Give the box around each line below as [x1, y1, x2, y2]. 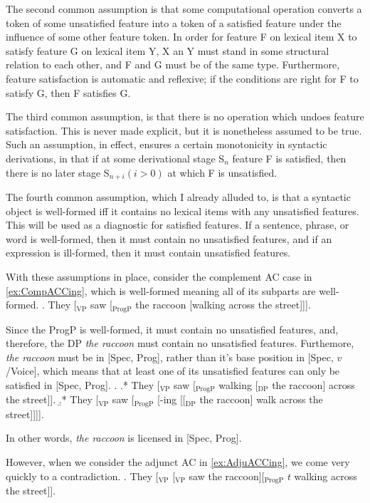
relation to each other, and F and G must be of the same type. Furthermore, [6, 57, 340, 72]
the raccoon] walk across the [199, 392, 323, 407]
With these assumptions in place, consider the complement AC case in [6, 269, 312, 284]
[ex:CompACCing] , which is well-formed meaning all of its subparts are [6, 283, 316, 298]
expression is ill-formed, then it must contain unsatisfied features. [6, 245, 291, 260]
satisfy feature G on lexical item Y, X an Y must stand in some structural [6, 43, 329, 58]
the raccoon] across [272, 377, 355, 392]
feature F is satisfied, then [232, 150, 347, 165]
